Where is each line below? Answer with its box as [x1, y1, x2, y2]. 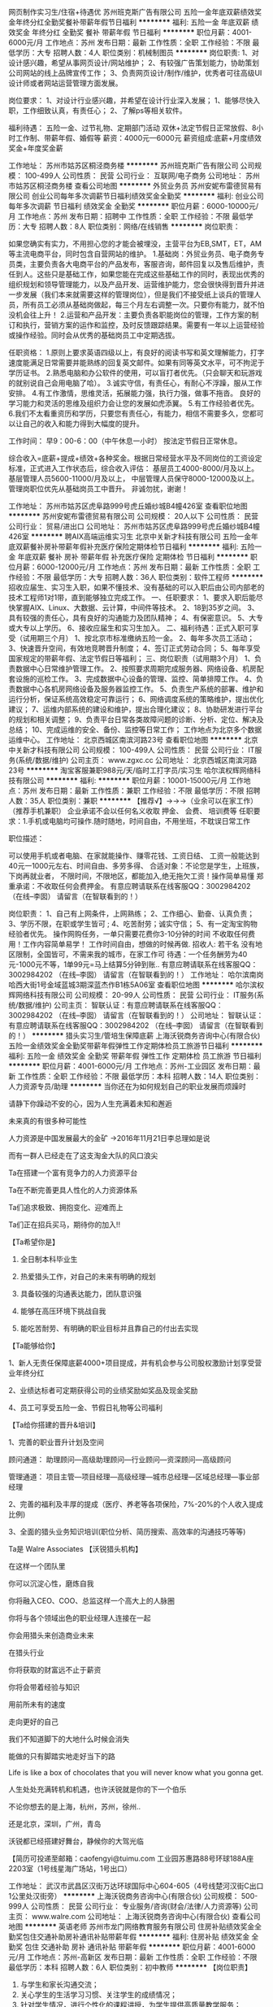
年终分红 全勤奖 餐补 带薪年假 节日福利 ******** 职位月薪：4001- [31, 28, 253, 37]
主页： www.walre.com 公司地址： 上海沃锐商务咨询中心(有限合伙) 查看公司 [8, 1912, 261, 1921]
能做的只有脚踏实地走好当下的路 [8, 1752, 115, 1761]
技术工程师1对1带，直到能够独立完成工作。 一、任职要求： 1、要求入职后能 [8, 593, 256, 602]
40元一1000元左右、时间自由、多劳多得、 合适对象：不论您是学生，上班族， [8, 861, 264, 870]
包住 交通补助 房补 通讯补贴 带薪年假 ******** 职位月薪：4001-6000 [24, 1942, 256, 1952]
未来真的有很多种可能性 [8, 1117, 87, 1125]
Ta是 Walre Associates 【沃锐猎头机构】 [8, 1544, 143, 1553]
